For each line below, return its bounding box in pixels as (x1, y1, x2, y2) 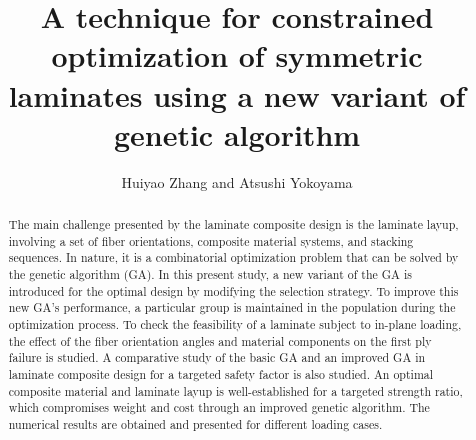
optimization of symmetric (51, 35, 423, 76)
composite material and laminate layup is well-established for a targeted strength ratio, (8, 382, 463, 399)
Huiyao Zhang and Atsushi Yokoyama (121, 171, 353, 192)
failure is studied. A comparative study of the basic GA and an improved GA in (8, 349, 426, 366)
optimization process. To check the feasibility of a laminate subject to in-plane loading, (8, 316, 462, 333)
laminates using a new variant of (8, 74, 466, 115)
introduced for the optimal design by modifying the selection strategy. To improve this (8, 282, 459, 299)
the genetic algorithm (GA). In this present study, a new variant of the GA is (8, 266, 412, 283)
